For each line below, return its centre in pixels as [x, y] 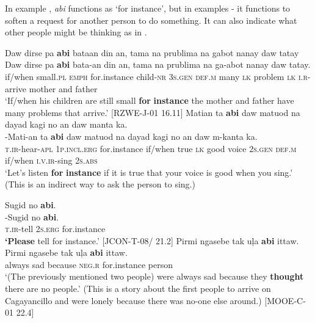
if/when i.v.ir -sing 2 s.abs [51, 160]
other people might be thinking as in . [76, 32]
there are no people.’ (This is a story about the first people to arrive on [138, 289]
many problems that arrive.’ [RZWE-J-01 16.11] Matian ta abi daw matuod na [153, 112]
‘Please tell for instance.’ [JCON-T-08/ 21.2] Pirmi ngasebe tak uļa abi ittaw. [152, 240]
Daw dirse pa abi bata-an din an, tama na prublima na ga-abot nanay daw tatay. [158, 64]
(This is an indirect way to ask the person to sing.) [100, 184]
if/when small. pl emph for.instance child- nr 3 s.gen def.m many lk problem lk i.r [156, 76]
